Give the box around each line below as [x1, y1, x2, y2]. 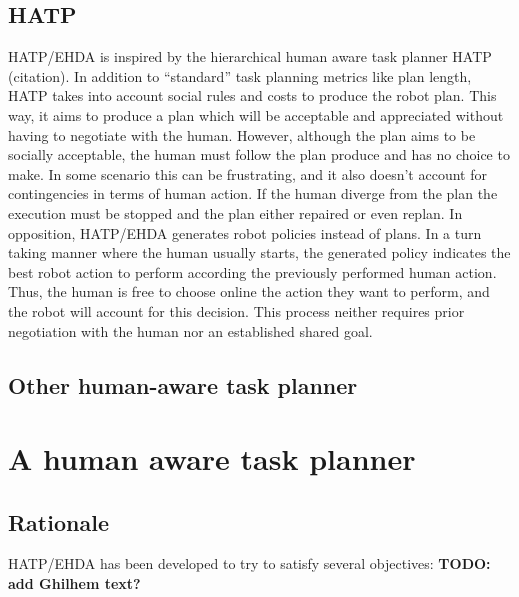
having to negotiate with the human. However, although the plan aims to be [8, 124, 476, 145]
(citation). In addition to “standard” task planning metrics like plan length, [8, 65, 472, 86]
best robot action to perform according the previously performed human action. [8, 261, 497, 282]
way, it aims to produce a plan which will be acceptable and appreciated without [8, 104, 504, 125]
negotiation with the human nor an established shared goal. [8, 320, 373, 341]
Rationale [8, 506, 109, 537]
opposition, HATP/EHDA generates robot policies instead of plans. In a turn [8, 222, 482, 243]
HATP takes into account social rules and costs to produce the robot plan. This [8, 85, 497, 106]
